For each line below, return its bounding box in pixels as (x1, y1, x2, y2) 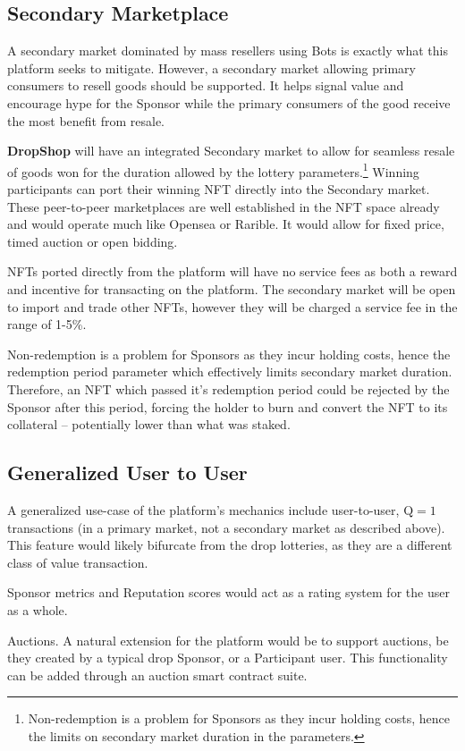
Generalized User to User (7, 459, 248, 486)
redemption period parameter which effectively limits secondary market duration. (7, 362, 452, 381)
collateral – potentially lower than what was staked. (7, 415, 291, 434)
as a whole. (7, 600, 68, 619)
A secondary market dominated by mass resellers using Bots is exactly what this (7, 41, 448, 60)
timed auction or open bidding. (7, 232, 178, 250)
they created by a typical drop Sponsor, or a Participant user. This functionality (7, 648, 448, 667)
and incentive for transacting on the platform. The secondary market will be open (7, 279, 456, 298)
